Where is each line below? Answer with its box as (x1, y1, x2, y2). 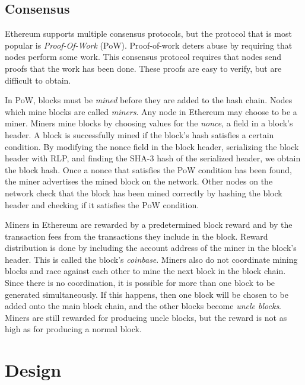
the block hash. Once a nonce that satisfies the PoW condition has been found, (5, 163, 292, 176)
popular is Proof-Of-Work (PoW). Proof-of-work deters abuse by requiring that (5, 39, 293, 51)
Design (5, 358, 62, 382)
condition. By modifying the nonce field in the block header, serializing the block (5, 140, 299, 152)
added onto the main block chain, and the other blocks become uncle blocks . (5, 300, 282, 312)
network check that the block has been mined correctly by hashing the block (5, 186, 282, 199)
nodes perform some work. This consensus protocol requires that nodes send (5, 50, 282, 63)
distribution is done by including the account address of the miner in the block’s (5, 241, 297, 254)
